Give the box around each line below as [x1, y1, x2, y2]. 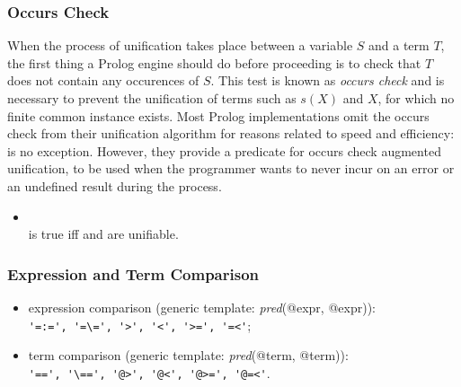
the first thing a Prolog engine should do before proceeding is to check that [7, 53, 421, 72]
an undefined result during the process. [7, 176, 222, 195]
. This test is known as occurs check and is [210, 71, 445, 90]
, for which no [377, 89, 455, 107]
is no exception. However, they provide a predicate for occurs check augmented [7, 141, 441, 160]
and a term [368, 36, 430, 55]
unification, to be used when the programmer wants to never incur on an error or [7, 159, 455, 178]
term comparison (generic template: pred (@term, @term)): [28, 346, 349, 365]
